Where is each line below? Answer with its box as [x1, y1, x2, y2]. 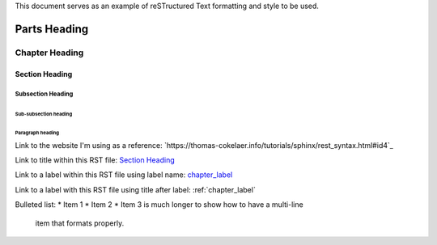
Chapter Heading [15, 47, 84, 58]
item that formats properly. [35, 218, 125, 228]
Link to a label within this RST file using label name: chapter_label [15, 170, 233, 180]
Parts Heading [15, 22, 89, 36]
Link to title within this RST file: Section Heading [15, 155, 176, 165]
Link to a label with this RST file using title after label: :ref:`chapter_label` [15, 184, 257, 194]
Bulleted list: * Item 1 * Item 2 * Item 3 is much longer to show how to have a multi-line [15, 200, 303, 209]
